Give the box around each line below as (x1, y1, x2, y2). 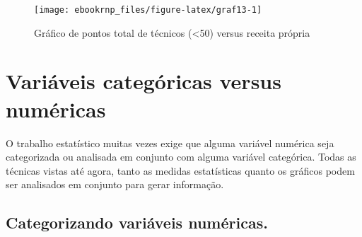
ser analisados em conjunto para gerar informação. (6, 177, 224, 192)
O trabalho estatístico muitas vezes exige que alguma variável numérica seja (6, 135, 334, 150)
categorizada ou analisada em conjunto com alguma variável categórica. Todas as (6, 149, 356, 164)
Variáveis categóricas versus (6, 67, 281, 96)
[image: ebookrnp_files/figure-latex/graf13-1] (34, 5, 262, 15)
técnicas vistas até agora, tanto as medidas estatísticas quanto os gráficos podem (6, 163, 355, 178)
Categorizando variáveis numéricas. (6, 212, 268, 233)
